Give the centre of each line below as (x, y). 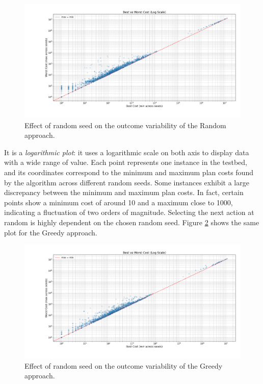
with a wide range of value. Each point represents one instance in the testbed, (126, 162)
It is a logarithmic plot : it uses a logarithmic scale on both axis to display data (127, 152)
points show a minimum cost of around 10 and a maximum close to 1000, (119, 202)
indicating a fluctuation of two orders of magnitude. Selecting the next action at (129, 212)
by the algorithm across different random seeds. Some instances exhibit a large (127, 182)
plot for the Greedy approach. (51, 232)
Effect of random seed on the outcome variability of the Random (125, 125)
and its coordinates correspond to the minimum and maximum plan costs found (129, 172)
